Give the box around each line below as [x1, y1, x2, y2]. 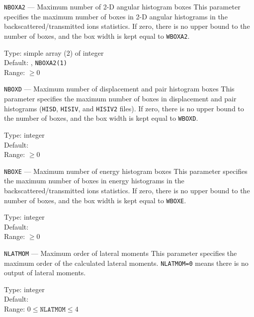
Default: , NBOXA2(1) [4, 57, 67, 68]
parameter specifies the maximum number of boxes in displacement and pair [4, 93, 237, 103]
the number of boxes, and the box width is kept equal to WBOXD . [4, 113, 198, 123]
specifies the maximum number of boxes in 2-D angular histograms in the [4, 11, 228, 21]
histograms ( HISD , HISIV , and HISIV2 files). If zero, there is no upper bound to [4, 103, 244, 113]
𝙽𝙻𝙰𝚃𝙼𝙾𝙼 [40, 306, 66, 314]
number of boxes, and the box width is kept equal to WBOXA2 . [4, 30, 190, 41]
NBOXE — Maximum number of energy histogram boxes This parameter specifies [4, 165, 248, 176]
